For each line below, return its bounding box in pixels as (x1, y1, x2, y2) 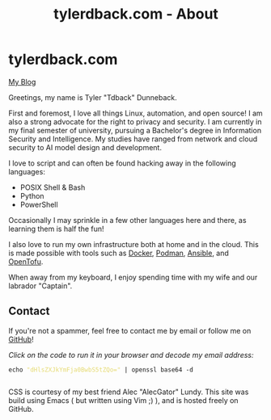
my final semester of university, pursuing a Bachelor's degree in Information (8, 125, 261, 135)
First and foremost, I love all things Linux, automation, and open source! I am (8, 108, 263, 118)
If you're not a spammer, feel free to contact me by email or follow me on (8, 325, 252, 335)
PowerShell (19, 199, 58, 209)
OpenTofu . (8, 256, 44, 267)
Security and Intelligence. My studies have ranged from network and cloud (8, 134, 258, 144)
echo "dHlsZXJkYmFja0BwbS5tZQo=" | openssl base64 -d (8, 365, 194, 374)
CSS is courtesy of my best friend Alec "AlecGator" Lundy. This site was (8, 387, 249, 397)
